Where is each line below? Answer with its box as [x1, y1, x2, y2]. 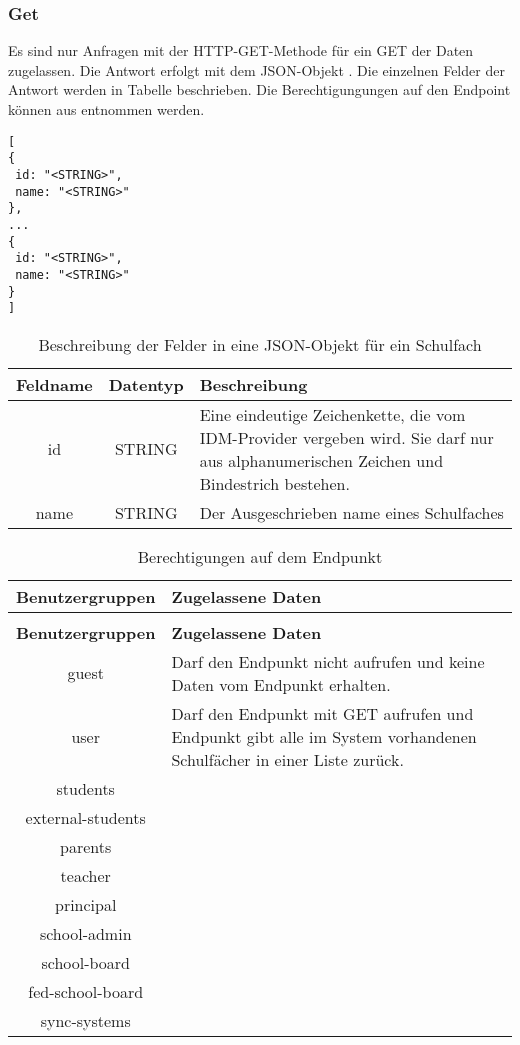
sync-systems [40, 1008, 131, 1032]
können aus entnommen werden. [8, 99, 205, 119]
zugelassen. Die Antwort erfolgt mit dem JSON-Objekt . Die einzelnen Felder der [8, 59, 505, 80]
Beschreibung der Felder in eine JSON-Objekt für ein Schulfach [38, 332, 482, 356]
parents [60, 834, 112, 858]
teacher [60, 863, 111, 887]
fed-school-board [28, 979, 144, 1003]
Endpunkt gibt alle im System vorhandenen [171, 724, 477, 748]
